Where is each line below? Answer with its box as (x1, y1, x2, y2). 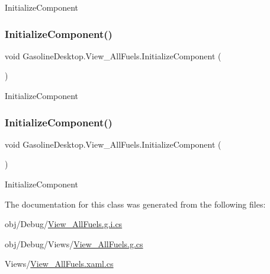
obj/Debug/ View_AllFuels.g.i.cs (5, 218, 123, 230)
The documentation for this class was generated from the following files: (5, 197, 266, 210)
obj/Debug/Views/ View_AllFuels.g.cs (5, 237, 143, 250)
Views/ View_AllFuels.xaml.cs (5, 257, 114, 270)
